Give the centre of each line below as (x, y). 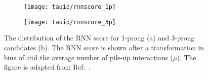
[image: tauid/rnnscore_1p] (70, 7)
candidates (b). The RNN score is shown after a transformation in (104, 47)
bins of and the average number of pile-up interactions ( (89, 57)
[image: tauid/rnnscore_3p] (70, 22)
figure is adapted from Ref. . (47, 67)
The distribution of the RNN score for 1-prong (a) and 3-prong (99, 38)
